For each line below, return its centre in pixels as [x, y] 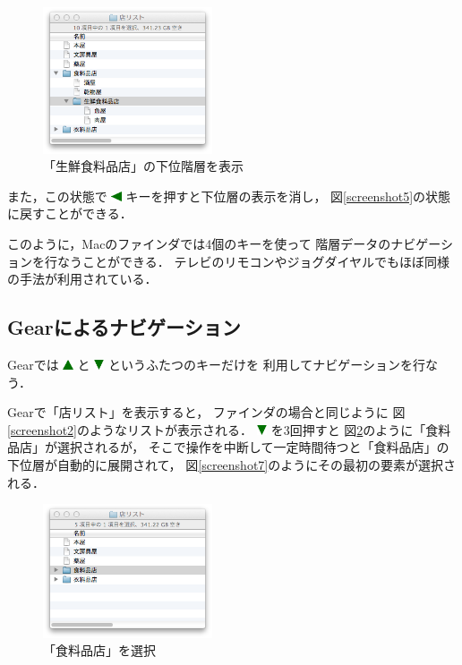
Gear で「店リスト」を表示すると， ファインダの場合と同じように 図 [206, 412]
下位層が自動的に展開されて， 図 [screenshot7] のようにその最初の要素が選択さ [231, 465]
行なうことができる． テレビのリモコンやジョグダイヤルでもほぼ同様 [247, 261]
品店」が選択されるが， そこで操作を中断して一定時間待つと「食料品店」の [228, 447]
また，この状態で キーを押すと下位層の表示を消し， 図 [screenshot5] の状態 [229, 196]
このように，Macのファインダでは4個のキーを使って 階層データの [199, 244]
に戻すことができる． [70, 213]
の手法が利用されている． [82, 279]
